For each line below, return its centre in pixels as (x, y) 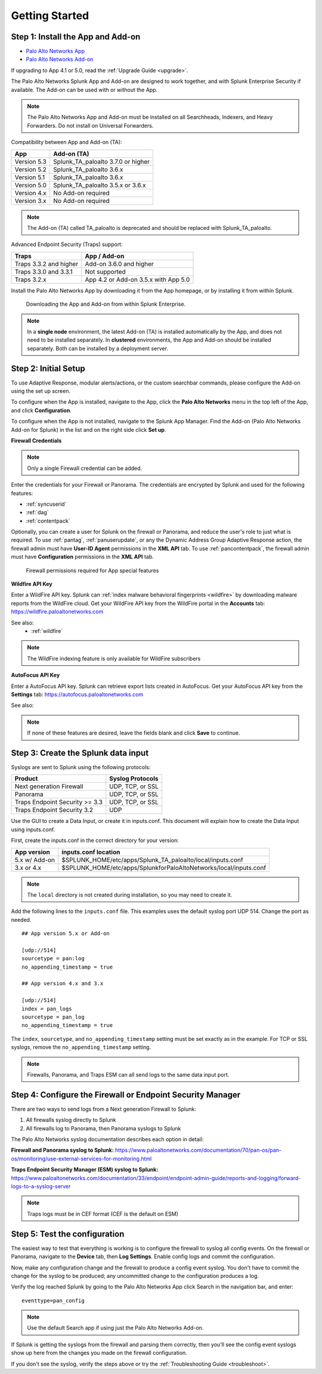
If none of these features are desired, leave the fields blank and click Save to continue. (134, 733)
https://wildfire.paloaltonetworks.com (57, 611)
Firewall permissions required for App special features (92, 570)
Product (26, 779)
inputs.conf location (91, 852)
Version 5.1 (30, 177)
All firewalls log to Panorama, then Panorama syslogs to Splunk (103, 1128)
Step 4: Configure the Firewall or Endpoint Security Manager (126, 1095)
